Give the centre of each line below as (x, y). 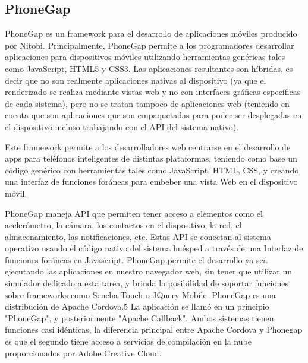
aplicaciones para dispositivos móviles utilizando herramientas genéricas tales (145, 57)
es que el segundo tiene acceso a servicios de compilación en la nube (128, 341)
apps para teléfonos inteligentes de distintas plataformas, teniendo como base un (151, 158)
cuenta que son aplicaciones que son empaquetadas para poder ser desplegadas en (153, 115)
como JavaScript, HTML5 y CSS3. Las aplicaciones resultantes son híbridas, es (149, 68)
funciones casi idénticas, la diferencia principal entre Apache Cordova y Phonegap (154, 329)
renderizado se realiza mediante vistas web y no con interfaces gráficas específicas (153, 92)
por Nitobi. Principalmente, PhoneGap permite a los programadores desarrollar (150, 45)
